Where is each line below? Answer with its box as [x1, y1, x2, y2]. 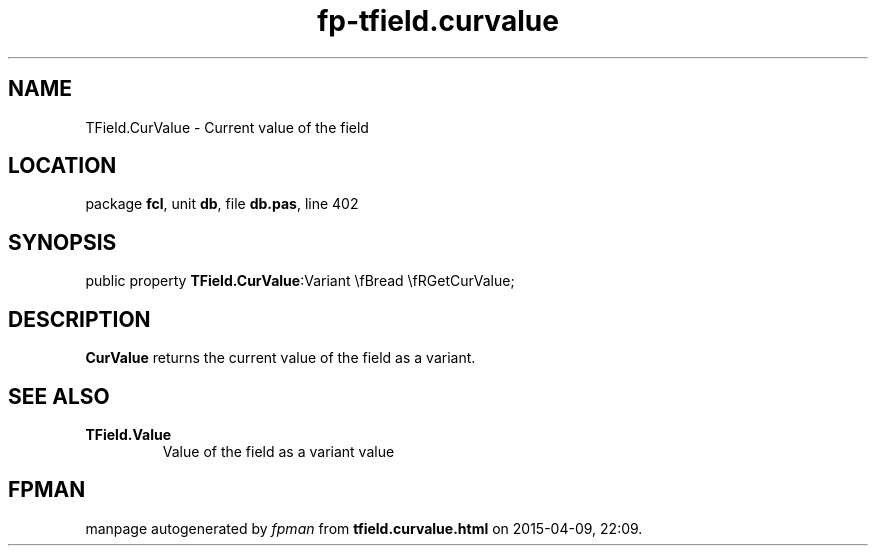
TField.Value [85, 425, 171, 443]
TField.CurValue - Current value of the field [85, 118, 369, 136]
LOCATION [8, 153, 117, 179]
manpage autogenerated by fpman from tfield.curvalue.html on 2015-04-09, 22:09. [85, 519, 643, 537]
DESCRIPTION [8, 306, 151, 332]
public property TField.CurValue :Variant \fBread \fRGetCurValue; [85, 272, 515, 290]
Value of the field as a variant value [162, 442, 395, 460]
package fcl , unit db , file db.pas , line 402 [85, 195, 359, 213]
